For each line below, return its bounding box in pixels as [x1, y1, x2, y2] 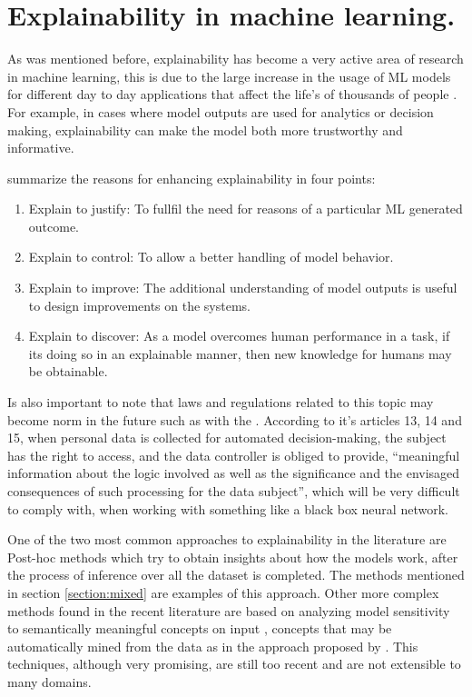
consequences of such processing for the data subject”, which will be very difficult [7, 482, 460, 500]
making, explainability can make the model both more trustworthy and [7, 120, 403, 139]
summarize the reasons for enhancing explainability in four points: [7, 168, 376, 187]
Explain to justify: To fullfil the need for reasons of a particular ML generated [28, 199, 463, 218]
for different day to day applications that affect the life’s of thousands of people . [7, 85, 457, 104]
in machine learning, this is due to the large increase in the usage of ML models [7, 66, 451, 85]
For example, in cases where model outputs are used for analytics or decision [7, 102, 434, 121]
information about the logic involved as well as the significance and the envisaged [7, 463, 460, 483]
